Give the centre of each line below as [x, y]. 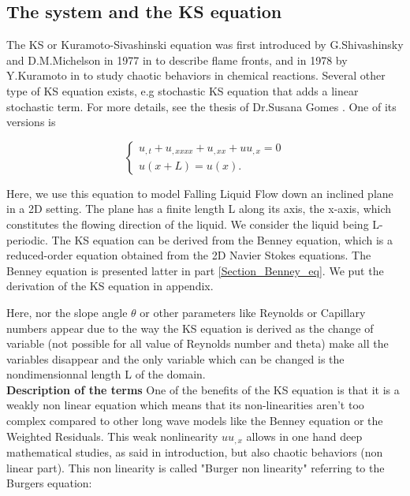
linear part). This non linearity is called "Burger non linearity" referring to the [196, 467]
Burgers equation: [49, 483]
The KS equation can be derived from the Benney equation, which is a [222, 239]
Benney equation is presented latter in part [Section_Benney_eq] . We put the [195, 270]
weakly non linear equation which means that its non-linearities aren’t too [185, 405]
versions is [31, 122]
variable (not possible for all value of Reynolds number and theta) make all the [198, 343]
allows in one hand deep [304, 436]
